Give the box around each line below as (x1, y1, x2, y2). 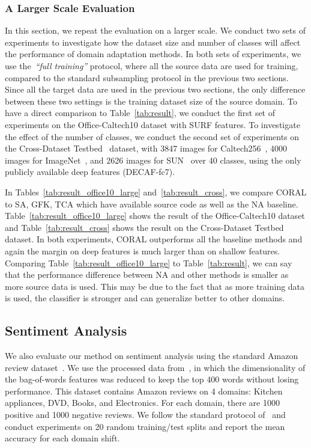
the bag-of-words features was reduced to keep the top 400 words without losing (5, 373, 299, 385)
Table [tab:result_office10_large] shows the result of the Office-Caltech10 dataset (5, 209, 305, 222)
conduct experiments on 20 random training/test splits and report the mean (5, 420, 285, 432)
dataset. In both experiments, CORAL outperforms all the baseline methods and (5, 233, 303, 245)
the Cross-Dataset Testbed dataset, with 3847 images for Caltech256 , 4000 (5, 142, 288, 155)
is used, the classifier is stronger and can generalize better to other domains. (5, 292, 285, 304)
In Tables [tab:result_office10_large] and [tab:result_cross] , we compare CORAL (5, 185, 307, 198)
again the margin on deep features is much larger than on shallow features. (5, 244, 280, 257)
